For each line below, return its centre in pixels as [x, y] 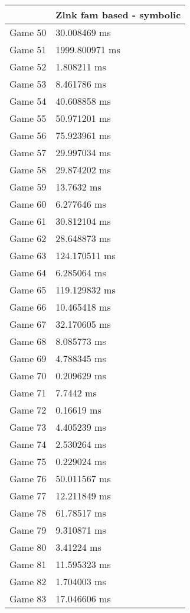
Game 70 [28, 375]
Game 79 [28, 530]
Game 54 [28, 101]
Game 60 [28, 204]
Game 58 [28, 170]
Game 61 [28, 221]
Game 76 [28, 478]
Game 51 [28, 49]
